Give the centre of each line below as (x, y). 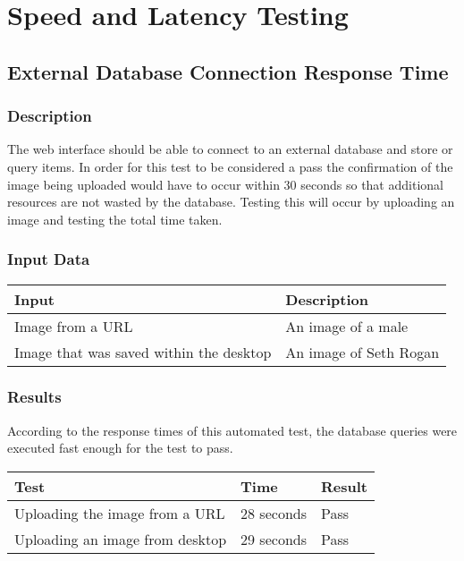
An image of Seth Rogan (363, 352)
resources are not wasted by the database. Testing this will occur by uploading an (231, 202)
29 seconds (274, 539)
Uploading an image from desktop (121, 539)
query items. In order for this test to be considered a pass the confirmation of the (230, 166)
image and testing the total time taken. (115, 219)
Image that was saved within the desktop (143, 352)
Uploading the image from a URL (120, 513)
